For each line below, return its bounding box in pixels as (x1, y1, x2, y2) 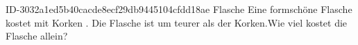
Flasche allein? (6, 29, 68, 43)
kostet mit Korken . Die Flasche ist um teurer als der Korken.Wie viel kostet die (6, 15, 348, 29)
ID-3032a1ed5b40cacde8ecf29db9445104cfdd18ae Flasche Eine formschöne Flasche (6, 2, 352, 16)
